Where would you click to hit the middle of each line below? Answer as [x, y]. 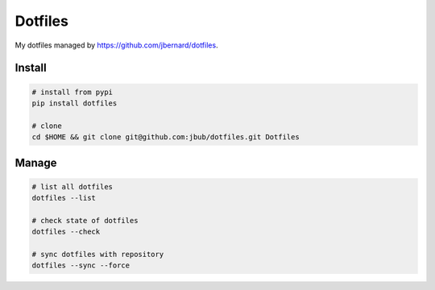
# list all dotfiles [72, 186]
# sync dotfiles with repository [98, 255]
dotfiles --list [64, 198]
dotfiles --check [66, 232]
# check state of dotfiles [85, 220]
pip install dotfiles [75, 103]
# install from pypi [72, 92]
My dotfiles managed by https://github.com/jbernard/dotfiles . [116, 45]
